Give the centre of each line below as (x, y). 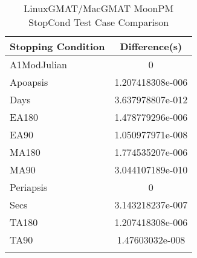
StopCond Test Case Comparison (99, 22)
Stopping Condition (57, 46)
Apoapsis (29, 82)
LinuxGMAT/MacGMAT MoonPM (99, 8)
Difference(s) (151, 46)
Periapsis (29, 187)
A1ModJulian (38, 64)
